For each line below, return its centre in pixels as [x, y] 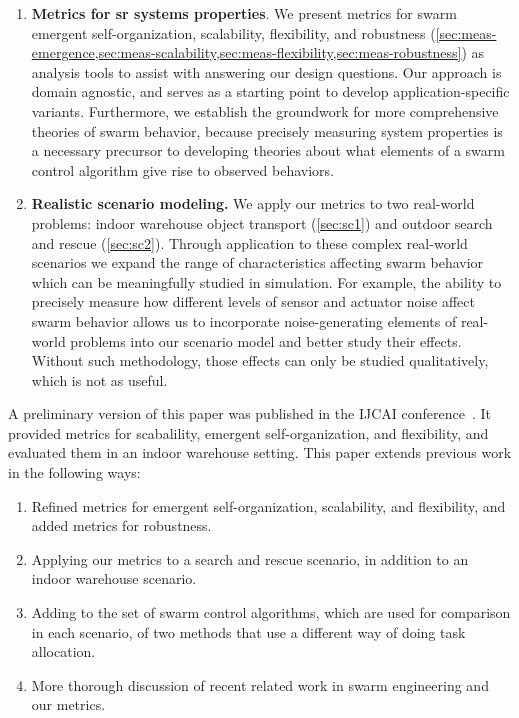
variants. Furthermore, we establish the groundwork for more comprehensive [265, 110]
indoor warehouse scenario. [114, 578]
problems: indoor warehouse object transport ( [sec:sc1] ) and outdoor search [262, 222]
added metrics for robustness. [121, 525]
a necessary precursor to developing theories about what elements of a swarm [268, 150]
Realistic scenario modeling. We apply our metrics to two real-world [253, 203]
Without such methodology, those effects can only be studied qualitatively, [260, 360]
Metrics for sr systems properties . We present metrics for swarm [244, 13]
